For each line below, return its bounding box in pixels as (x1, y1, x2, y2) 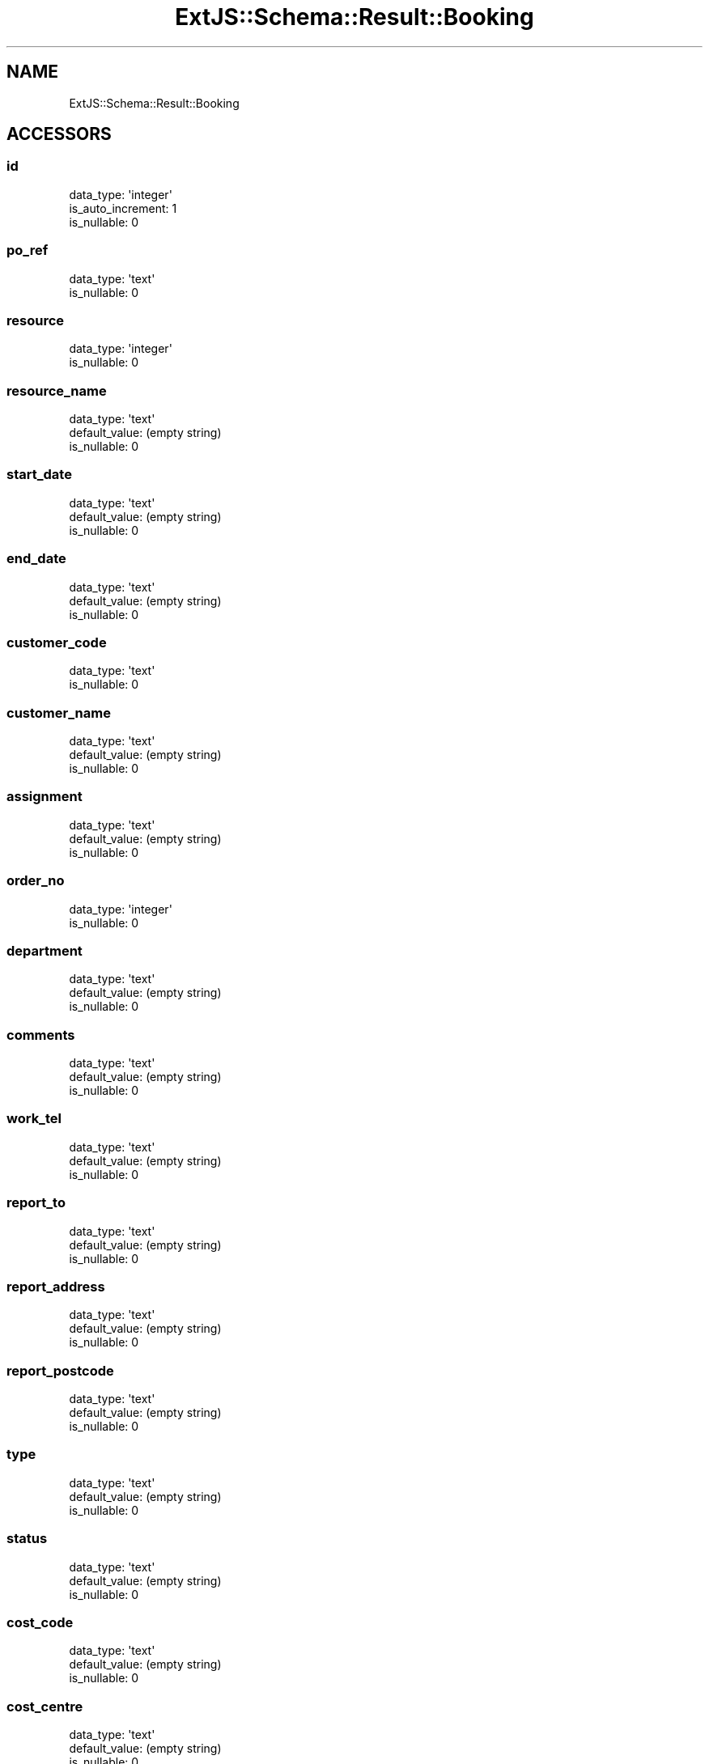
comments (6, 1026, 75, 1043)
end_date (6, 550, 66, 567)
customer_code (6, 634, 107, 651)
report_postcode (6, 1362, 114, 1379)
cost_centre (6, 1698, 83, 1715)
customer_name (6, 704, 111, 721)
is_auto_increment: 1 (69, 201, 177, 215)
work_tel (6, 1110, 62, 1127)
